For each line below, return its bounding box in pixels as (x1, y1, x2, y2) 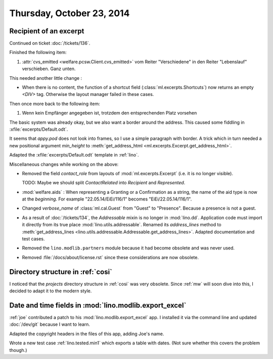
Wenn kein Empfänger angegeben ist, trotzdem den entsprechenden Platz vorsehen (22, 110, 197, 116)
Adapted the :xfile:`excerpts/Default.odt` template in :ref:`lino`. (9, 152, 139, 158)
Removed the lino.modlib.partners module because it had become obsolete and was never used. (22, 245, 235, 251)
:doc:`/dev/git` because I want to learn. (9, 321, 90, 328)
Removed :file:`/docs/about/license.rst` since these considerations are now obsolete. (22, 254, 199, 260)
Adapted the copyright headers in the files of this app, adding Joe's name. (9, 331, 164, 337)
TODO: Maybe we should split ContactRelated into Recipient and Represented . (22, 180, 186, 186)
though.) (9, 347, 27, 353)
